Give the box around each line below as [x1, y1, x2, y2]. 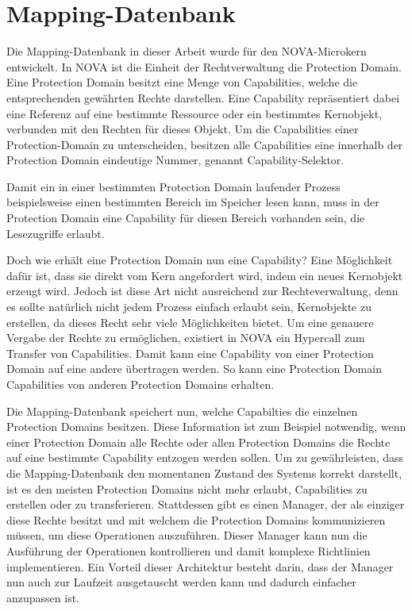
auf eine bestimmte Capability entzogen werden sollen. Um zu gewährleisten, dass [6, 449, 404, 466]
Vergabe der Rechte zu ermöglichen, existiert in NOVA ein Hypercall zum [6, 329, 365, 346]
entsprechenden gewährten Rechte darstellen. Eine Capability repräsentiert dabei [6, 89, 400, 106]
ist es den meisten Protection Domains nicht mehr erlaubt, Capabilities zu [6, 480, 368, 497]
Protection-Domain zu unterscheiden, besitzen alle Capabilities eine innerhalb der [6, 136, 403, 152]
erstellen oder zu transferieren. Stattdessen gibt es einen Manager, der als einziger [6, 496, 405, 513]
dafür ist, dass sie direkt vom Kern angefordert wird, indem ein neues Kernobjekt [6, 267, 403, 283]
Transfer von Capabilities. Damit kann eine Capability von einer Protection [6, 344, 374, 361]
